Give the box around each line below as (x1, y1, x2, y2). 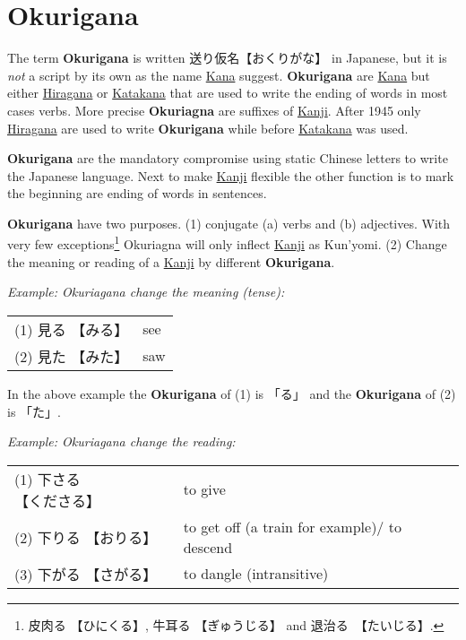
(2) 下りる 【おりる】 (14, 526, 158, 548)
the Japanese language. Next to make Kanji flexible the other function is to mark (7, 166, 454, 185)
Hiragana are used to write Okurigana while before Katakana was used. (7, 118, 409, 137)
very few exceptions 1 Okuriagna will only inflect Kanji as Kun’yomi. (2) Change (7, 232, 447, 254)
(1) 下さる (14, 468, 81, 489)
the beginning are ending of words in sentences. (7, 184, 267, 203)
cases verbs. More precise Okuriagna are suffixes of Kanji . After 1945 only (7, 100, 421, 119)
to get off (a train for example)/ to (183, 515, 401, 537)
